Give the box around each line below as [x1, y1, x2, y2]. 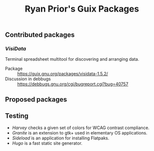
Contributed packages [5, 31, 75, 39]
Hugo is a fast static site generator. [12, 140, 83, 146]
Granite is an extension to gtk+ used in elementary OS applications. [12, 130, 148, 135]
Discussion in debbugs [5, 76, 51, 82]
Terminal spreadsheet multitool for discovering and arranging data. [5, 56, 139, 62]
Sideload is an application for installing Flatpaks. [12, 135, 110, 141]
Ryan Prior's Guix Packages [24, 3, 139, 15]
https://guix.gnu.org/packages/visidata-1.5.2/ [17, 71, 108, 77]
